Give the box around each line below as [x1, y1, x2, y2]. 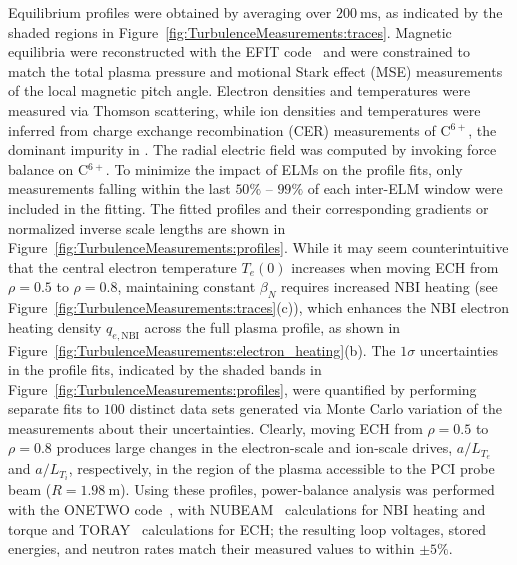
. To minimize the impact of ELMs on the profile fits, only [105, 158, 463, 179]
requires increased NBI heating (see [281, 276, 498, 297]
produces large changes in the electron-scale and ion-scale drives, [56, 437, 453, 458]
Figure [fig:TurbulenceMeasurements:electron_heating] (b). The [8, 339, 396, 360]
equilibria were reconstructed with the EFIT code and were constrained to [8, 41, 470, 62]
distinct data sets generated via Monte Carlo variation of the [129, 398, 503, 419]
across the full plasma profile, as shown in [144, 316, 401, 337]
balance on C [8, 158, 89, 179]
